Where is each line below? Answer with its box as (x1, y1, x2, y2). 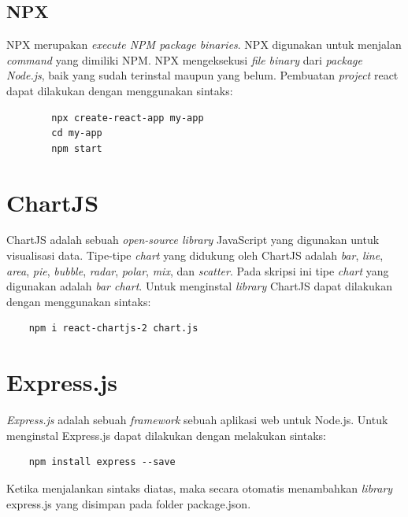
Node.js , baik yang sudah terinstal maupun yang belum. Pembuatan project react (6, 67, 399, 83)
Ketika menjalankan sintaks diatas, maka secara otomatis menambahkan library (6, 479, 393, 496)
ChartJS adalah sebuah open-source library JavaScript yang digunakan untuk (6, 231, 380, 248)
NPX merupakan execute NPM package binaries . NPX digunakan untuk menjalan (6, 36, 402, 53)
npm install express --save (28, 456, 176, 468)
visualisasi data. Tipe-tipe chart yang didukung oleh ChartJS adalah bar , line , (6, 247, 384, 264)
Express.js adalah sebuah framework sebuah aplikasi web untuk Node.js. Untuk (6, 412, 388, 428)
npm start (51, 142, 102, 154)
